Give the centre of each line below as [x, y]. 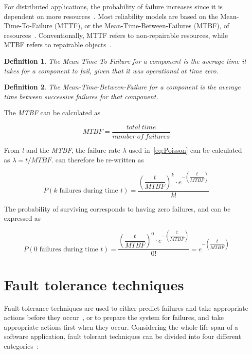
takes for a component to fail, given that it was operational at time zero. [111, 70]
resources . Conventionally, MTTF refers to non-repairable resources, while [116, 35]
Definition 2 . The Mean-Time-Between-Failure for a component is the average [122, 87]
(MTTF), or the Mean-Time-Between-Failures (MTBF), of [142, 26]
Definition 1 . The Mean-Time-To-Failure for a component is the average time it [125, 61]
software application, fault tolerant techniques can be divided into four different [123, 336]
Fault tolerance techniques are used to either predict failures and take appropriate [126, 308]
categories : [21, 345]
